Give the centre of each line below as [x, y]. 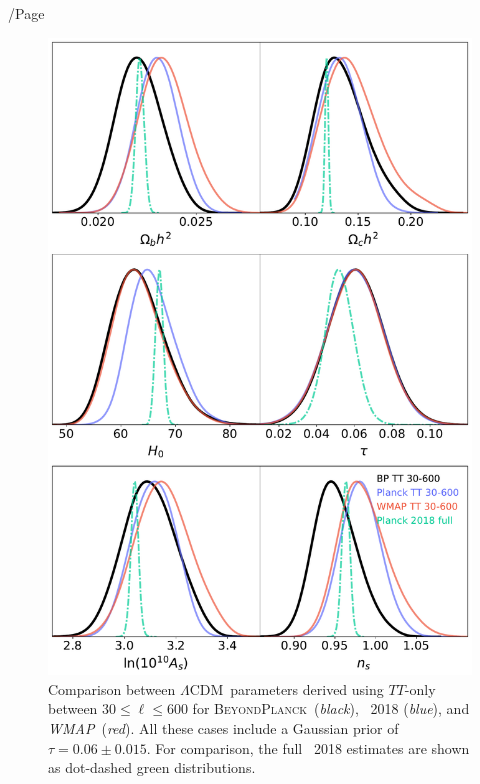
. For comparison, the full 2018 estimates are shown [308, 747]
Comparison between [112, 688]
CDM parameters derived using [286, 688]
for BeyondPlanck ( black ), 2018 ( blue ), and [331, 708]
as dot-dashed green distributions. [152, 767]
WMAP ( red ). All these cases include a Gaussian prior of [223, 727]
